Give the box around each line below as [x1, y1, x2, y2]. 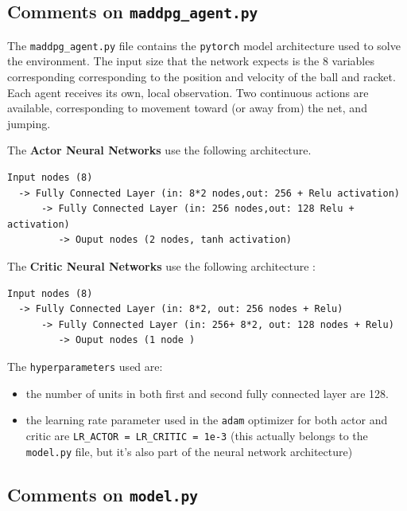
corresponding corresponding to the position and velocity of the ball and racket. [7, 68, 396, 85]
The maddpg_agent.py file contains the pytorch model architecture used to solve [7, 37, 401, 53]
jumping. [7, 115, 51, 131]
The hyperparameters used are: [7, 357, 163, 374]
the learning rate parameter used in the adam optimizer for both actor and [25, 412, 388, 428]
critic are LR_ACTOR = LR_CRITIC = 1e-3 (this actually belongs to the [25, 427, 368, 443]
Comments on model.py [7, 482, 199, 506]
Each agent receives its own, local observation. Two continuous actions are [7, 84, 369, 100]
